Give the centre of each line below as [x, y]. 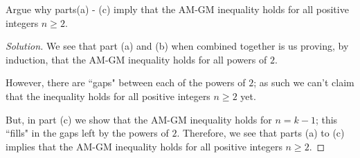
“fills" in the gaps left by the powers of [87, 133]
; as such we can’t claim [304, 82]
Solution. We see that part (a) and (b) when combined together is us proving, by [177, 46]
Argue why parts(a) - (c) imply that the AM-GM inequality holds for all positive [177, 9]
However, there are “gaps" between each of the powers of [126, 82]
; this [326, 119]
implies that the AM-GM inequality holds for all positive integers [144, 146]
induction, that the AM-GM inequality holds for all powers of [136, 59]
